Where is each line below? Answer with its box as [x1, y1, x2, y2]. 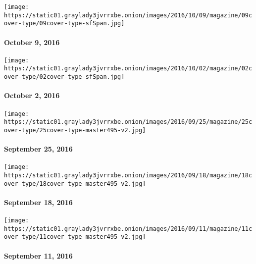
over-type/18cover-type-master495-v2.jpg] [4, 180, 146, 187]
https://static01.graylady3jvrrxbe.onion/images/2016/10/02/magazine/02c [4, 65, 253, 72]
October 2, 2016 [4, 90, 60, 101]
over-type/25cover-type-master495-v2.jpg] [4, 126, 146, 134]
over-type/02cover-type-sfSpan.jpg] [4, 73, 125, 81]
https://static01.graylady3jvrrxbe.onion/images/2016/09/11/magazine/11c [4, 225, 253, 232]
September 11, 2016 [4, 250, 73, 261]
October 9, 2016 [4, 37, 60, 47]
